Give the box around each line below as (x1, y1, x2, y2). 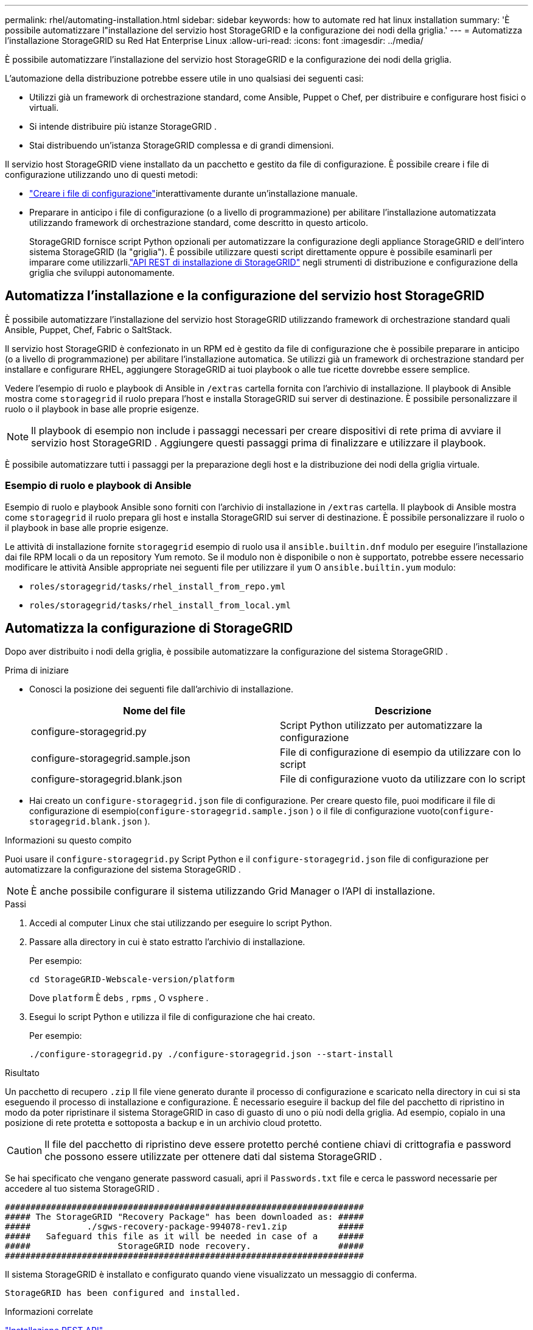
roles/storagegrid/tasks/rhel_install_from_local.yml (29, 600, 291, 610)
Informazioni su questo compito (5, 835, 132, 846)
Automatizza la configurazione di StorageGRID (5, 621, 293, 636)
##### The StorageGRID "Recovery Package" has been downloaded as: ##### (5, 1212, 364, 1222)
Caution (7, 1144, 43, 1157)
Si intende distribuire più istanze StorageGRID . (29, 121, 217, 132)
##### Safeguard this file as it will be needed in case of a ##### (5, 1231, 364, 1242)
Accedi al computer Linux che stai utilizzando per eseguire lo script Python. (29, 918, 332, 929)
